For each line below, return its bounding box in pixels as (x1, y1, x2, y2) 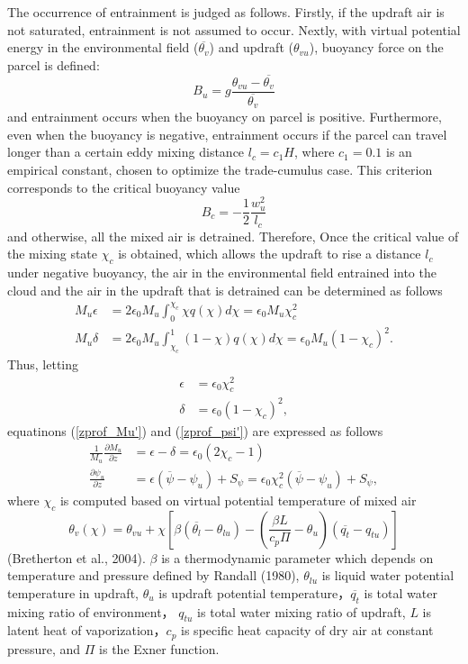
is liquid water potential (321, 566, 454, 585)
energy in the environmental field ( (7, 38, 199, 57)
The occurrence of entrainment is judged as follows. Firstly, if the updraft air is (7, 3, 445, 21)
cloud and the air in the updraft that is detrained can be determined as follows (7, 280, 443, 299)
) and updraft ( (209, 38, 293, 57)
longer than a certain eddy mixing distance (7, 142, 245, 161)
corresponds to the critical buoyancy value (7, 177, 240, 196)
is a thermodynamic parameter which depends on (161, 548, 434, 567)
